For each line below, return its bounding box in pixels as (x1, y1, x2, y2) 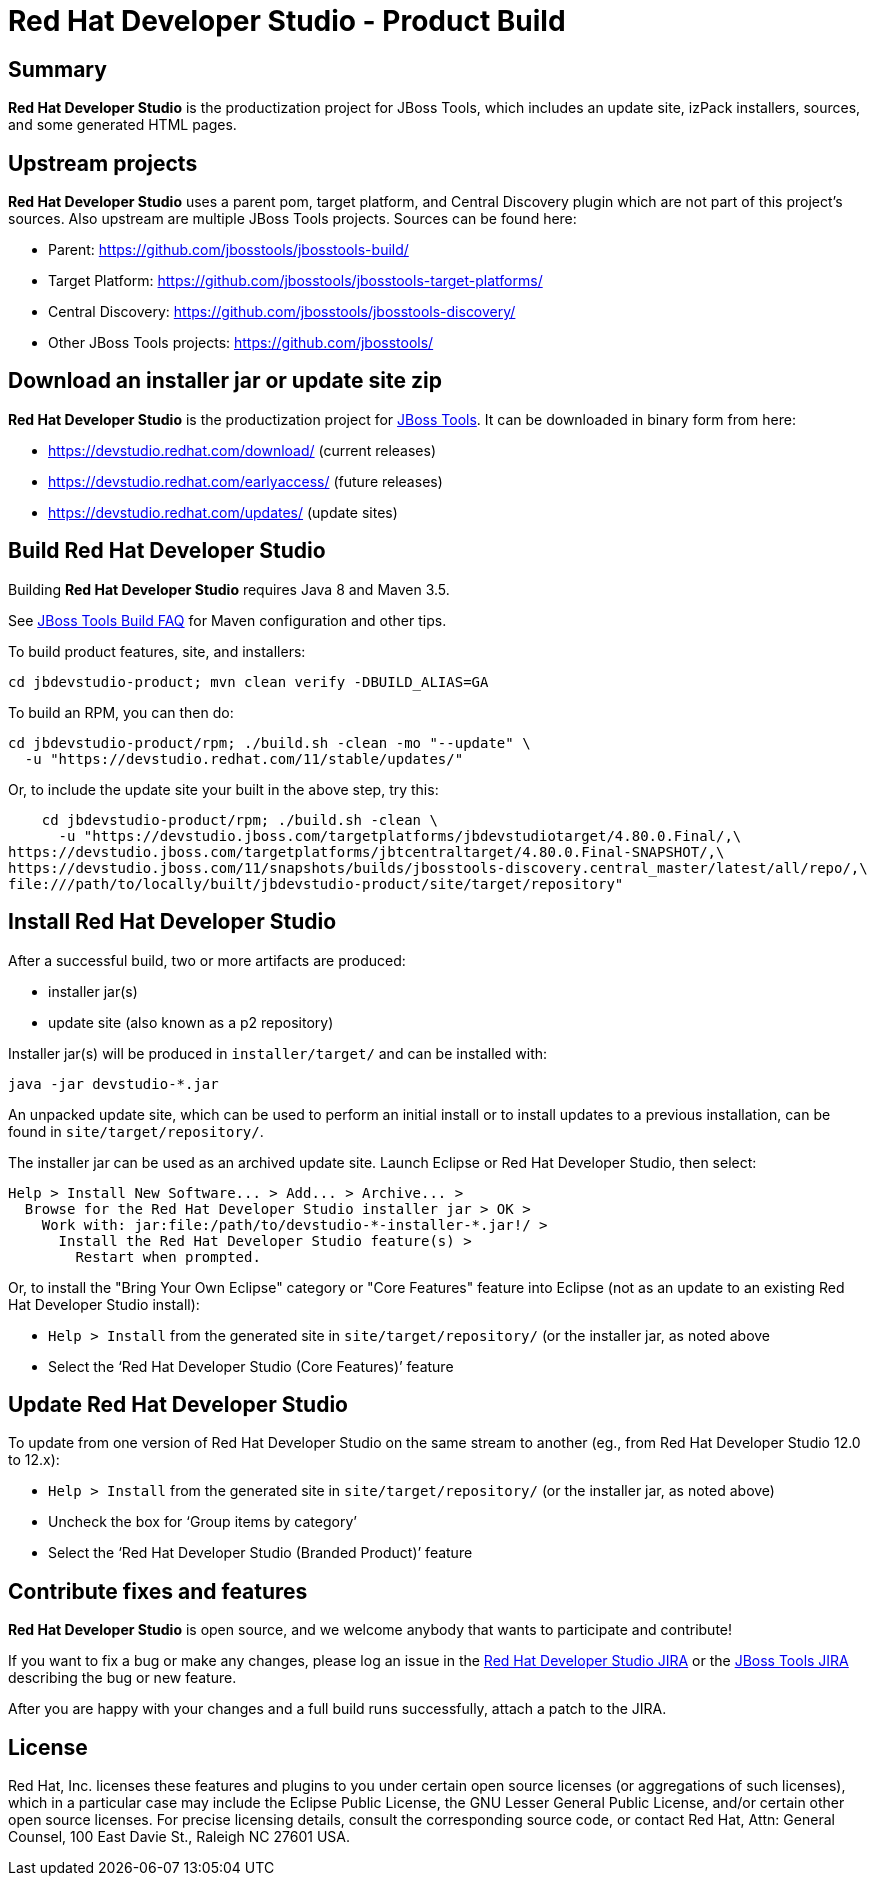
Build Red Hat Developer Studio (8, 538, 326, 564)
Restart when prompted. (75, 1248, 261, 1265)
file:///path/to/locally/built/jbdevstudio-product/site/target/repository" (8, 875, 624, 892)
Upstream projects (8, 150, 198, 176)
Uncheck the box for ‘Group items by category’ (48, 1513, 357, 1531)
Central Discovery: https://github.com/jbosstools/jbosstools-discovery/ (48, 303, 516, 321)
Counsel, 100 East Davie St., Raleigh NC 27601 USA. (8, 1828, 350, 1846)
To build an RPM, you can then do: (8, 703, 234, 721)
